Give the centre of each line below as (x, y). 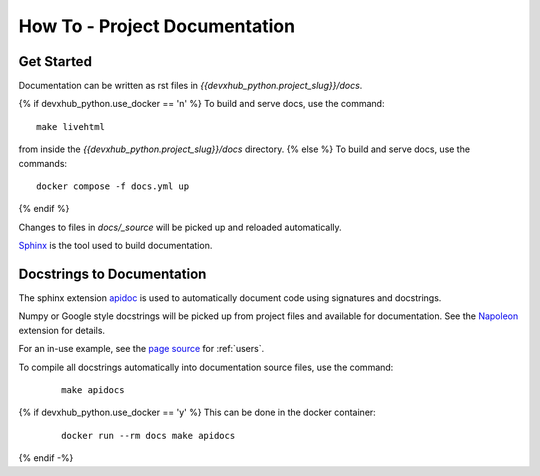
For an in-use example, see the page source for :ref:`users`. (141, 349)
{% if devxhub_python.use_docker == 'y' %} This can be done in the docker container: (197, 412)
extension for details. (61, 330)
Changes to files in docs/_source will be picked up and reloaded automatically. (180, 227)
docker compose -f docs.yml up (113, 186)
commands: (43, 163)
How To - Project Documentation (156, 26)
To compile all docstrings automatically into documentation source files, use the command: (206, 367)
